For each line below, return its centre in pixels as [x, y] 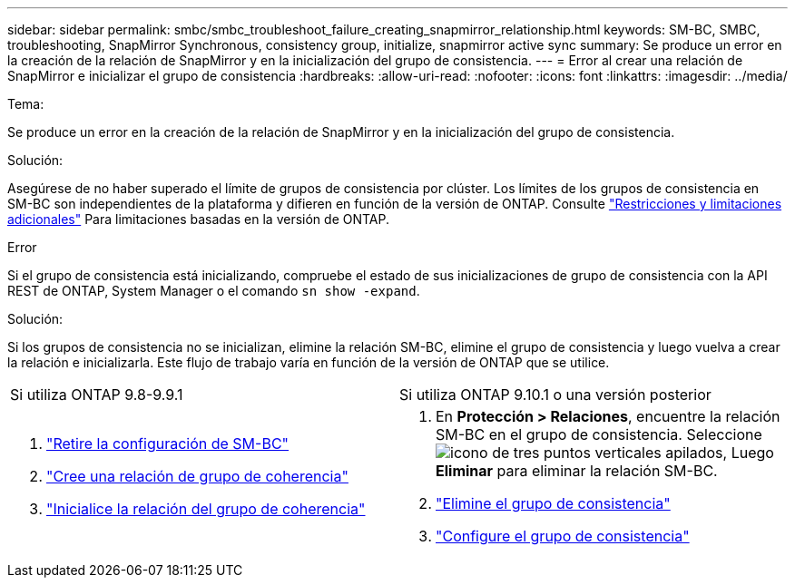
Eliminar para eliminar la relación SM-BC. [577, 471]
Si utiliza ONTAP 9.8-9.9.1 [97, 395]
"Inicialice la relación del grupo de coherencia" [206, 509]
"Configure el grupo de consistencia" [563, 536]
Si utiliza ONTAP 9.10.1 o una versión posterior [555, 395]
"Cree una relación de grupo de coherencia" [197, 476]
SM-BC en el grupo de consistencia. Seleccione [599, 434]
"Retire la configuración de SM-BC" [168, 444]
